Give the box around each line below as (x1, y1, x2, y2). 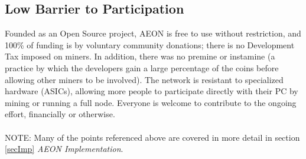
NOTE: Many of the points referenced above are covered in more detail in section (5, 131, 300, 143)
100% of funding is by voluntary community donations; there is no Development (5, 38, 295, 51)
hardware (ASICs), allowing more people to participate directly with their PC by (5, 85, 298, 97)
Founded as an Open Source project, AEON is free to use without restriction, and (5, 27, 301, 39)
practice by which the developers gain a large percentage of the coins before (5, 61, 279, 74)
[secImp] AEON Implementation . (5, 143, 123, 155)
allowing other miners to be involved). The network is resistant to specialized (5, 73, 284, 85)
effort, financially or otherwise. (5, 108, 115, 120)
